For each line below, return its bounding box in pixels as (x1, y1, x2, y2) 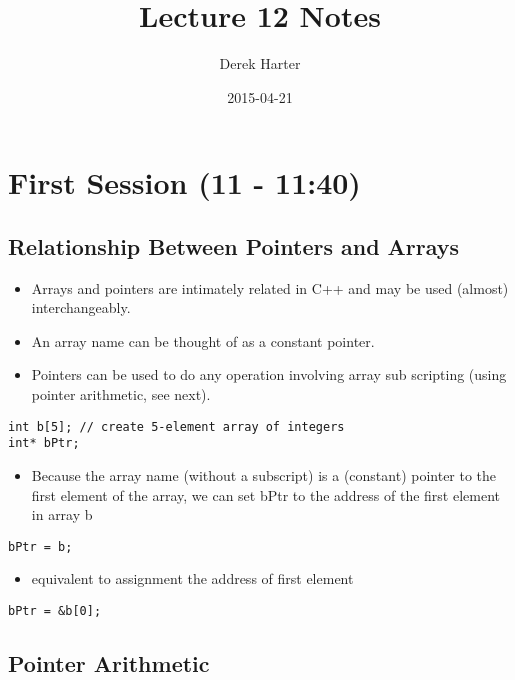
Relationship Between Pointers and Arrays (8, 230, 460, 261)
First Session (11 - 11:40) (8, 162, 361, 203)
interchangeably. (31, 297, 131, 318)
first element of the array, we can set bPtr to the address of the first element (31, 484, 500, 505)
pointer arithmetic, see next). (31, 384, 211, 405)
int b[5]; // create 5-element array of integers (8, 419, 345, 434)
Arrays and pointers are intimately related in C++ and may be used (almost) (31, 277, 509, 298)
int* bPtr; (8, 436, 80, 451)
